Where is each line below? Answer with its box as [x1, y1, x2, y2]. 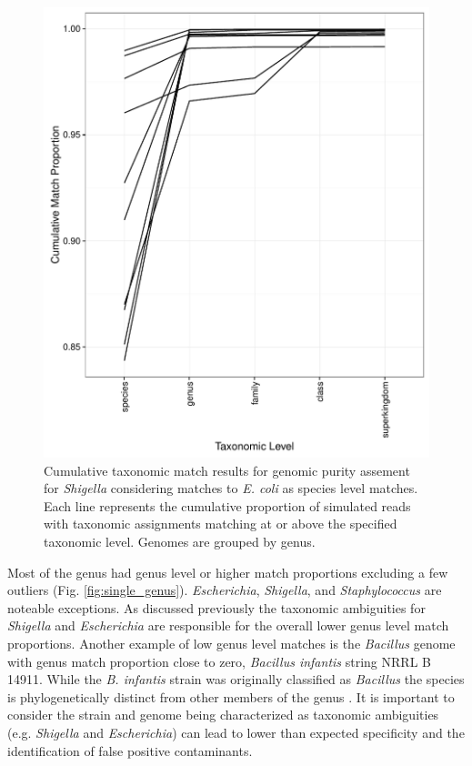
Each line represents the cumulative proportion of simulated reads [44, 496, 411, 515]
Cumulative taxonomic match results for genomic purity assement [44, 460, 410, 479]
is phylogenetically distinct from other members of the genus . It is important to [7, 687, 455, 706]
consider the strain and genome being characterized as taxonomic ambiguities [7, 705, 439, 724]
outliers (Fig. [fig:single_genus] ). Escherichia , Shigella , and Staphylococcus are [7, 580, 442, 600]
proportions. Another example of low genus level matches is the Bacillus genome [7, 634, 456, 652]
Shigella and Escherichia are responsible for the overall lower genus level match [7, 616, 449, 635]
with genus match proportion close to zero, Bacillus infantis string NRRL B [7, 651, 431, 670]
